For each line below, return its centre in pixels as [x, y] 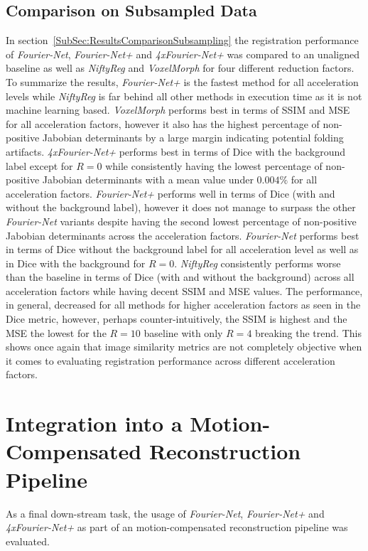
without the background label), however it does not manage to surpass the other [181, 207]
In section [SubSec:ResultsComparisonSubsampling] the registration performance [182, 40]
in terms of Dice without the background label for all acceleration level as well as [182, 249]
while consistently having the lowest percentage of [214, 165]
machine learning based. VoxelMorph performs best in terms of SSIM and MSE [178, 110]
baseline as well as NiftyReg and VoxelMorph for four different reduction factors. [180, 68]
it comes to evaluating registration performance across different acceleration [171, 360]
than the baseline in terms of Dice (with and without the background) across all [180, 277]
